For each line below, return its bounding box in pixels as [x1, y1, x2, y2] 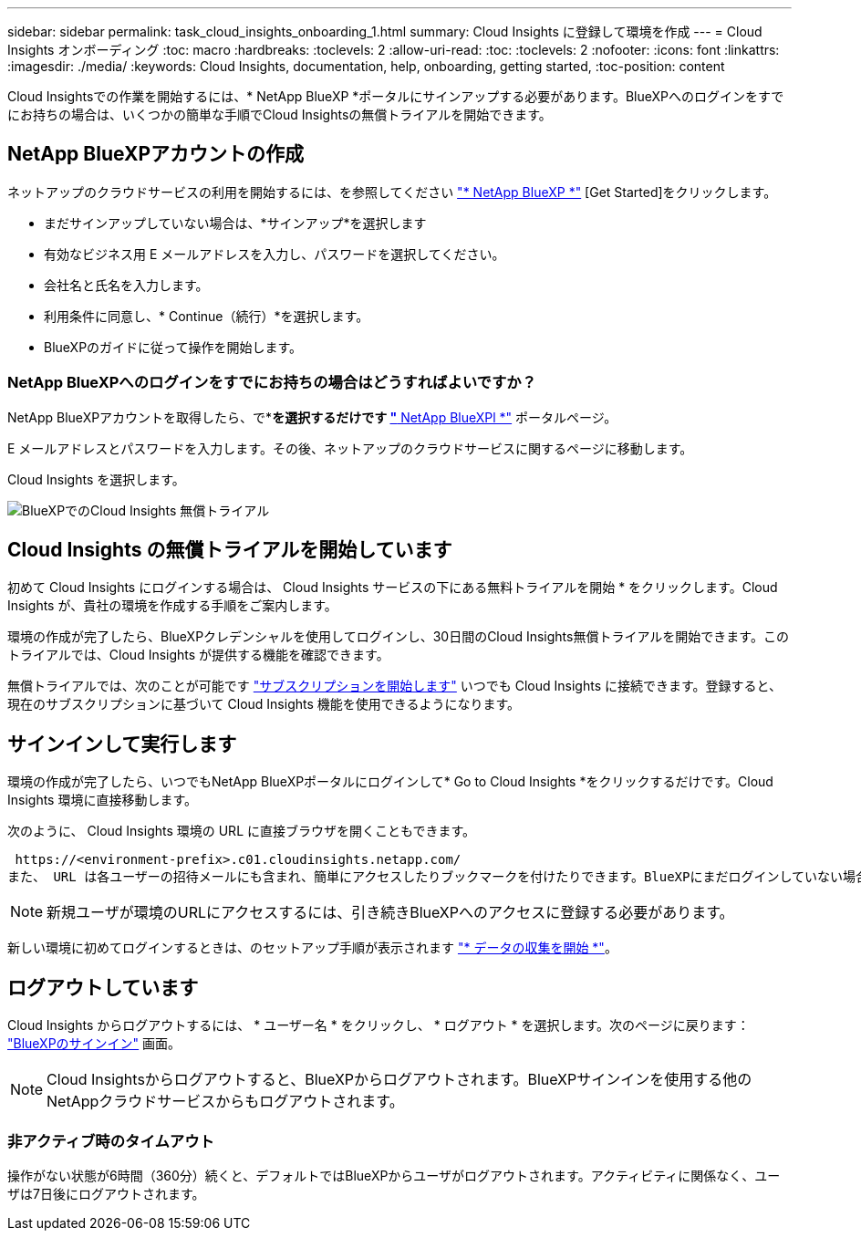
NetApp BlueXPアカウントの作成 [7, 142, 305, 166]
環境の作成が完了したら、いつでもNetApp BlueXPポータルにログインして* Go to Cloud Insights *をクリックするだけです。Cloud [7, 774, 773, 790]
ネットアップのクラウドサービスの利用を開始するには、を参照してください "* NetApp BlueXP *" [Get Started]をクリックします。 [7, 183, 777, 200]
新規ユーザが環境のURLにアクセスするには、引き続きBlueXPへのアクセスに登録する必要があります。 [47, 903, 734, 922]
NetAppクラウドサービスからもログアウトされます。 [47, 1092, 404, 1111]
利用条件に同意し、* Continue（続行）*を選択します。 [44, 307, 369, 324]
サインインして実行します [7, 732, 237, 755]
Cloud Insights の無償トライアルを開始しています [7, 538, 452, 562]
